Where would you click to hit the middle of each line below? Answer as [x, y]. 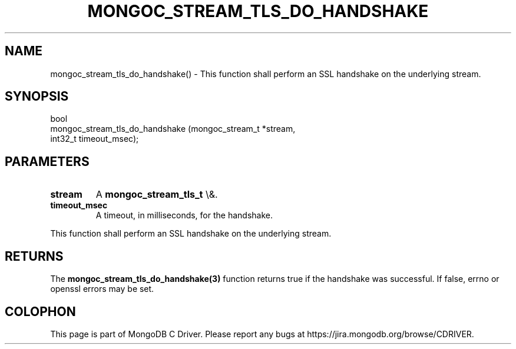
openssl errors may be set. [102, 289]
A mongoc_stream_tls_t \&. [157, 195]
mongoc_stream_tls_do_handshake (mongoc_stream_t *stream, [173, 129]
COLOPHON [40, 311]
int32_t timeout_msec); [95, 139]
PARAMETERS [47, 161]
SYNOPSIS [37, 97]
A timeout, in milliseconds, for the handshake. [184, 215]
